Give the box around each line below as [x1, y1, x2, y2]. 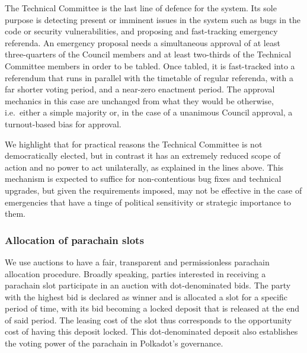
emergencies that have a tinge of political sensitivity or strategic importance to [5, 195, 292, 208]
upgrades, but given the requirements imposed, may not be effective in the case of [5, 184, 302, 196]
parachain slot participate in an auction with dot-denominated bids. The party [5, 279, 291, 291]
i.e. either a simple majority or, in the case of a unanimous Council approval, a [5, 106, 293, 118]
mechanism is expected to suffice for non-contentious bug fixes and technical [5, 172, 282, 185]
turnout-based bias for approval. [5, 117, 121, 130]
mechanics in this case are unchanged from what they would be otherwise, [5, 94, 274, 107]
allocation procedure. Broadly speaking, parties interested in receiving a [5, 267, 266, 280]
